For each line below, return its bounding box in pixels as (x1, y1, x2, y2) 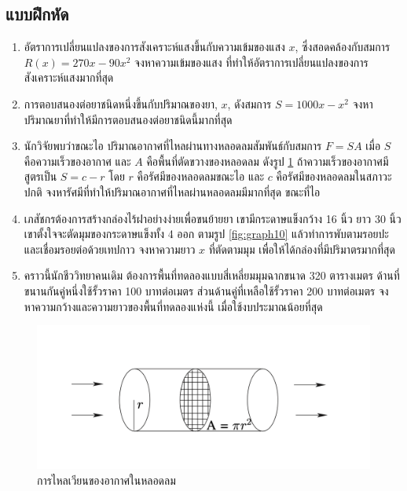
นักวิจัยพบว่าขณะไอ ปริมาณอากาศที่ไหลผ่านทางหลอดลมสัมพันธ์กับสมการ (24, 137, 322, 154)
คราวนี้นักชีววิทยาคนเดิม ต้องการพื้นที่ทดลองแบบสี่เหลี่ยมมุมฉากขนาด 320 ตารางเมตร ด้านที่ (24, 267, 400, 284)
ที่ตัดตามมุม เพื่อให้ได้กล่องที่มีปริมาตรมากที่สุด (208, 240, 395, 257)
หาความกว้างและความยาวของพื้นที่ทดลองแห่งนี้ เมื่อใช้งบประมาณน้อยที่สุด (24, 298, 323, 314)
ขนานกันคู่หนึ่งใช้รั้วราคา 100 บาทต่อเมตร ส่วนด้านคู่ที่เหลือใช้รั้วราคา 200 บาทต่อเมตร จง (24, 282, 389, 299)
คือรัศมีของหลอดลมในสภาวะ (276, 168, 392, 185)
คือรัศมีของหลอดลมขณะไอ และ (137, 168, 265, 185)
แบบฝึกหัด (5, 2, 69, 26)
